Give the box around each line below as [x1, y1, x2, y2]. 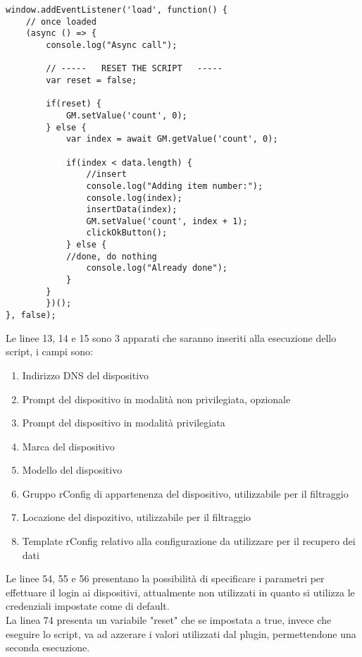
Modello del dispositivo [22, 462, 123, 477]
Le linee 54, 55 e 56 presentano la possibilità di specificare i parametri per [6, 571, 325, 586]
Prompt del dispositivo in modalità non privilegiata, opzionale [22, 391, 291, 406]
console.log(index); [86, 192, 182, 203]
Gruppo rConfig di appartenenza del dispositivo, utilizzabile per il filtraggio [22, 486, 349, 501]
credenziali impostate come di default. [6, 598, 170, 613]
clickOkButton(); [86, 228, 168, 238]
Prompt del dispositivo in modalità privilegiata [22, 415, 225, 430]
